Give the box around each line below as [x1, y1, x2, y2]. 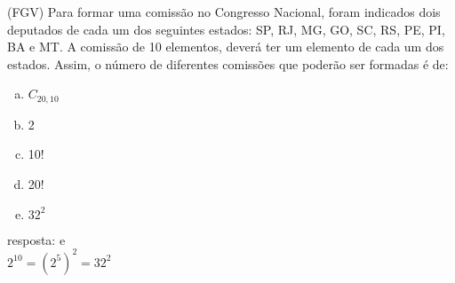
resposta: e [7, 230, 66, 248]
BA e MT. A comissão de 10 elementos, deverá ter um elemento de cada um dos [7, 37, 444, 56]
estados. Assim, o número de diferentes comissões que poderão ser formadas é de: [7, 54, 449, 73]
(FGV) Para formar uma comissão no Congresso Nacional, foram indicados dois [7, 3, 441, 20]
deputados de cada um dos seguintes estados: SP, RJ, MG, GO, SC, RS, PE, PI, [7, 20, 445, 38]
